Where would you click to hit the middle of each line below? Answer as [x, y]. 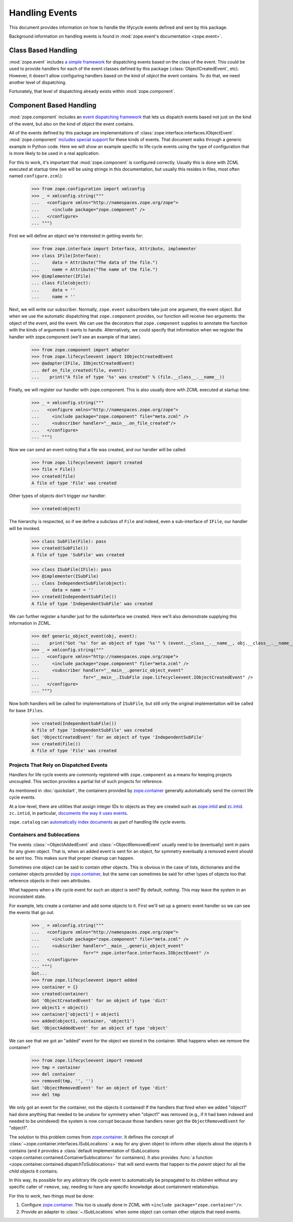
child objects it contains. [34, 1171]
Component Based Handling [53, 105]
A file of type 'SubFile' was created [78, 555]
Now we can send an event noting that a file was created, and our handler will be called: [98, 450]
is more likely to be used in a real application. [54, 153]
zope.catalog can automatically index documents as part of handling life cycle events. [98, 822]
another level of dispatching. [38, 83]
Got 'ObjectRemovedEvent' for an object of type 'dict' [100, 1088]
